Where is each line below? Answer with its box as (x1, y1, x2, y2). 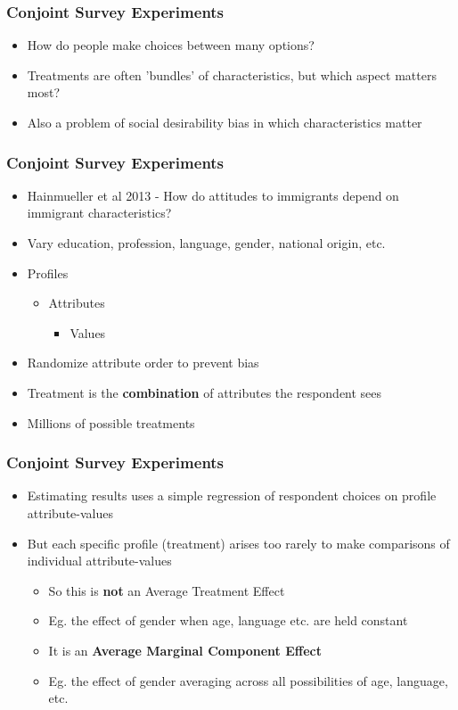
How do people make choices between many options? (27, 36, 315, 54)
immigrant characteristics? (27, 203, 172, 222)
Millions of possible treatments (27, 413, 195, 432)
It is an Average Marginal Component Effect (48, 640, 322, 659)
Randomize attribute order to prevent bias (27, 353, 259, 372)
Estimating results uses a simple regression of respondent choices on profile (27, 486, 437, 505)
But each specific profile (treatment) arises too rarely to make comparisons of (27, 533, 450, 552)
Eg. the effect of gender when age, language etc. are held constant (48, 611, 408, 630)
